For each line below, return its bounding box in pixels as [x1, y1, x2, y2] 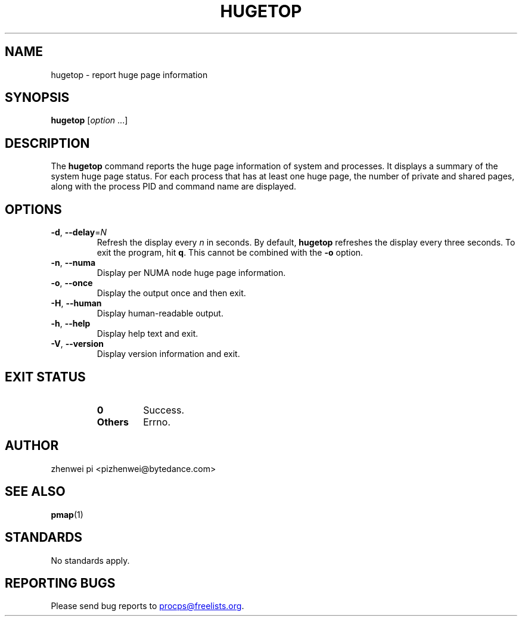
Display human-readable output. [97, 308, 223, 319]
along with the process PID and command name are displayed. [51, 181, 297, 192]
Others [97, 415, 129, 428]
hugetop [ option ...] [51, 115, 128, 126]
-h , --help [51, 318, 91, 329]
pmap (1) [51, 509, 83, 520]
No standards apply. [51, 555, 130, 566]
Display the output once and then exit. [97, 288, 246, 299]
